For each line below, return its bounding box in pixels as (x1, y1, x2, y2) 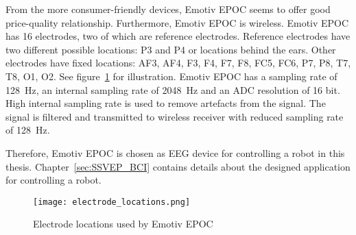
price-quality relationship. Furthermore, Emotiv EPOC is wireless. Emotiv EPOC (5, 15, 349, 29)
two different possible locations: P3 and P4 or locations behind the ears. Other (5, 42, 336, 56)
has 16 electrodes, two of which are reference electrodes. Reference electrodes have (5, 29, 351, 43)
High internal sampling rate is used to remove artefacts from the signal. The (5, 96, 326, 110)
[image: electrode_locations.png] (33, 197, 191, 207)
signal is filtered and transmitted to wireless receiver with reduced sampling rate (5, 109, 344, 123)
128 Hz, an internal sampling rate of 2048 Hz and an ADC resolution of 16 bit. (5, 82, 340, 97)
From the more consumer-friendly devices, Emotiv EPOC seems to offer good (5, 2, 331, 16)
